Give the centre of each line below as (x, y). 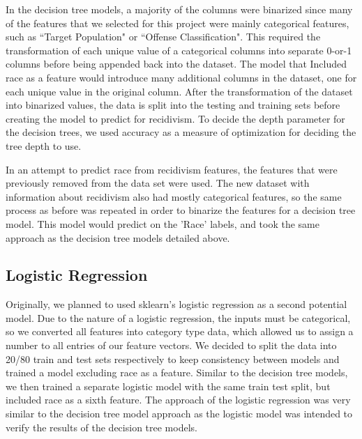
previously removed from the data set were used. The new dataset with (158, 183)
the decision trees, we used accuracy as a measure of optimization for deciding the (181, 132)
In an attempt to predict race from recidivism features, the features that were (172, 169)
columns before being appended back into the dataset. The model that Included (176, 64)
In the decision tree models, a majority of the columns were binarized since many (179, 9)
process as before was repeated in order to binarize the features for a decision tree (181, 210)
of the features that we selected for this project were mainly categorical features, (178, 23)
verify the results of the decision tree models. (101, 427)
